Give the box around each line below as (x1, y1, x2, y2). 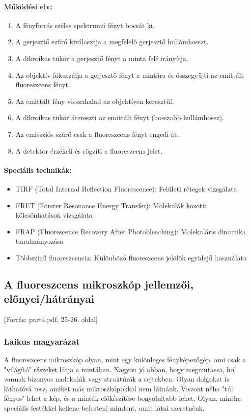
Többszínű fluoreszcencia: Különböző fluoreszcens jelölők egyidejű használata (15, 252, 247, 262)
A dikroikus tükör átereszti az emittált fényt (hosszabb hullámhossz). (15, 112, 224, 123)
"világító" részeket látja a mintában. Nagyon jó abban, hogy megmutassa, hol (4, 364, 236, 374)
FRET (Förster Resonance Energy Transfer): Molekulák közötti (15, 200, 207, 210)
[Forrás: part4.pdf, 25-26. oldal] (4, 314, 98, 324)
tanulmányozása (15, 236, 64, 246)
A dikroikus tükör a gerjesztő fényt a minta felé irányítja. (15, 53, 188, 63)
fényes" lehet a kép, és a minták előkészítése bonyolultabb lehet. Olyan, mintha (4, 393, 241, 403)
